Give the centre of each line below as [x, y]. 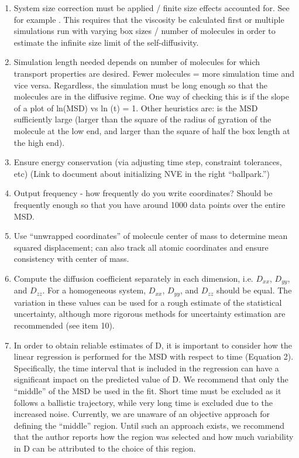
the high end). [39, 142]
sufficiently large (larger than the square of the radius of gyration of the [142, 119]
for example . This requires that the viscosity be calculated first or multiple [149, 19]
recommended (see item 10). [64, 325]
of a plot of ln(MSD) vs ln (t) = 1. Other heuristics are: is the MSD [136, 107]
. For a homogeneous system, [94, 290]
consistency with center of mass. [71, 259]
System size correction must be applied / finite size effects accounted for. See [152, 8]
